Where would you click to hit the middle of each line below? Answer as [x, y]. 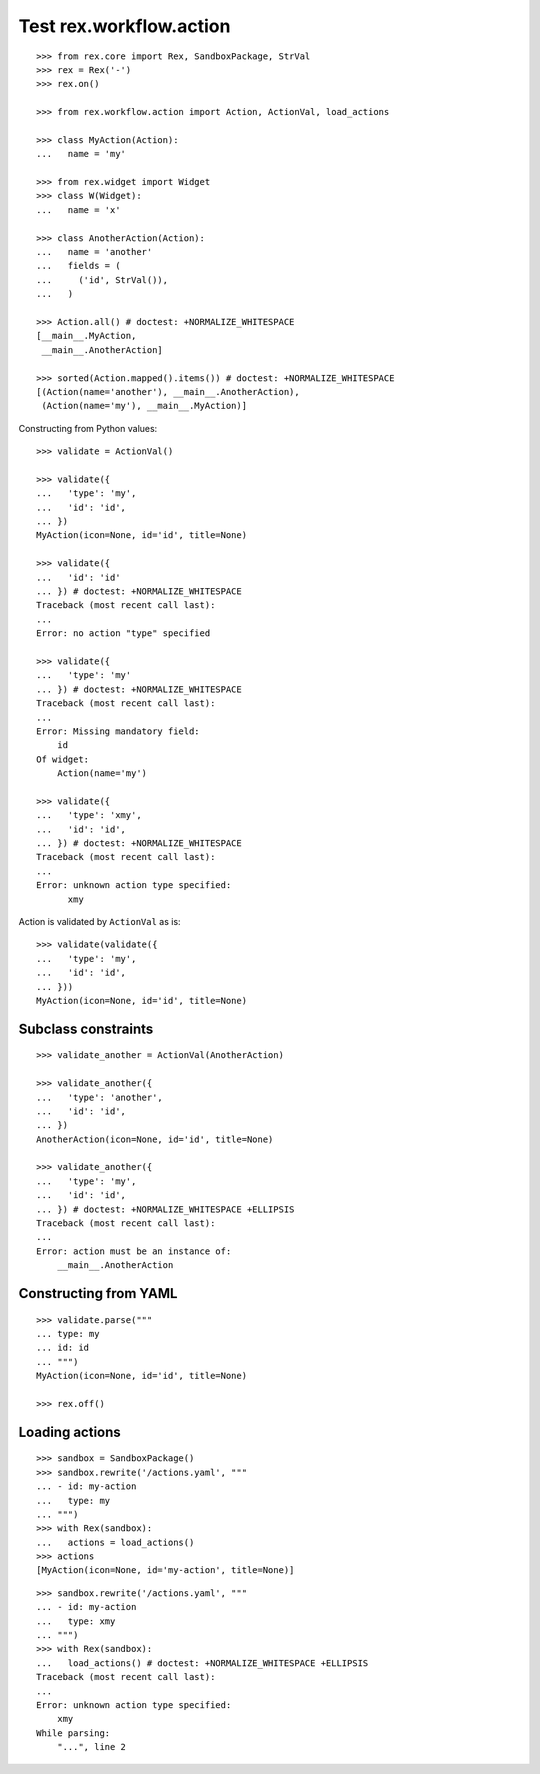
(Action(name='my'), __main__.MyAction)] [144, 406]
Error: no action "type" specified [123, 633]
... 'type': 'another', [100, 1097]
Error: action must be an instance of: [134, 1251]
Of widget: [63, 759]
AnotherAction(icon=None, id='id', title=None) [155, 1139]
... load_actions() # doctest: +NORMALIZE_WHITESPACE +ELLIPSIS [202, 1663]
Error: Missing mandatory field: [118, 731]
